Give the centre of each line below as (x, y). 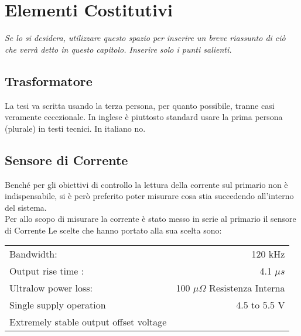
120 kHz (268, 254)
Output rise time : (47, 271)
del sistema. (26, 207)
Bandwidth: (33, 254)
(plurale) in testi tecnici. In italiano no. (75, 128)
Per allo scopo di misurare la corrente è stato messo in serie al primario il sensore (150, 219)
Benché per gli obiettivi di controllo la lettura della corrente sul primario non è (146, 184)
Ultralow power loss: (51, 288)
